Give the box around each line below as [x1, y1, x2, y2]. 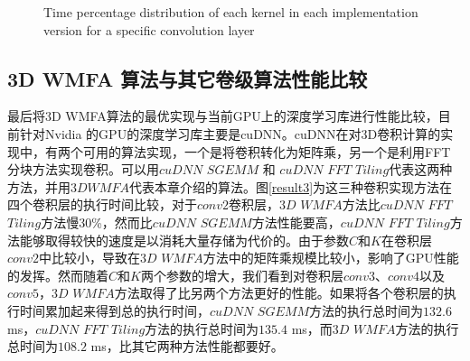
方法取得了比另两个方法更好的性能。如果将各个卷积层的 [114, 283, 444, 302]
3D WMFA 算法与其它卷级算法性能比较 [7, 64, 368, 92]
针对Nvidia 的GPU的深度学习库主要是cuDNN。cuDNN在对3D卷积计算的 [19, 124, 441, 143]
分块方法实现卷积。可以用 [7, 160, 159, 179]
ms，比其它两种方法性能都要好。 [90, 337, 284, 356]
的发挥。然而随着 [7, 265, 108, 284]
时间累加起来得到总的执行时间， [19, 301, 210, 319]
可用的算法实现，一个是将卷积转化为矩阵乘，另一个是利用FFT [82, 142, 451, 161]
